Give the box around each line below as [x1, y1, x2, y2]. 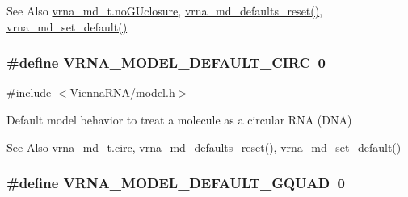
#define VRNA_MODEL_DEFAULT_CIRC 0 [6, 52, 326, 73]
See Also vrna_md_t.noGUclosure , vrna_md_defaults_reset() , [6, 2, 323, 19]
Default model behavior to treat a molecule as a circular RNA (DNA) [6, 111, 352, 128]
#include [6, 84, 52, 101]
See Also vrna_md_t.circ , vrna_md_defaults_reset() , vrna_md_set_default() [6, 138, 402, 155]
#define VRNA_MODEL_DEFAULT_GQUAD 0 [6, 173, 345, 193]
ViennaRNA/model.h [69, 84, 175, 101]
